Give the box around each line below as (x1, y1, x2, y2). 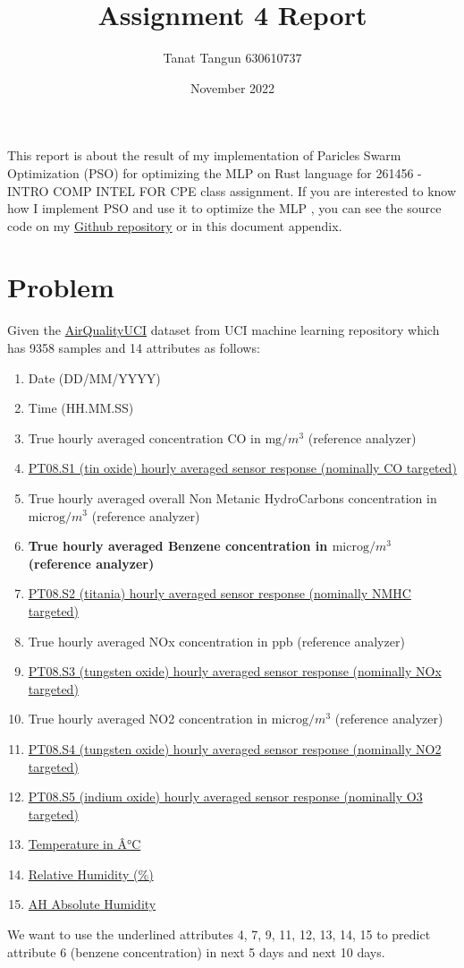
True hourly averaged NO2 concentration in (28, 709, 268, 728)
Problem (7, 269, 114, 305)
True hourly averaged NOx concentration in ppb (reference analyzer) (28, 631, 405, 650)
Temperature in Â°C (28, 835, 141, 853)
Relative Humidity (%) (28, 864, 154, 883)
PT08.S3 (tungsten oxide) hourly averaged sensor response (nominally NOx (28, 662, 442, 681)
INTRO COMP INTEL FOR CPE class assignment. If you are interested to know (7, 181, 457, 200)
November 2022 (190, 78, 275, 97)
